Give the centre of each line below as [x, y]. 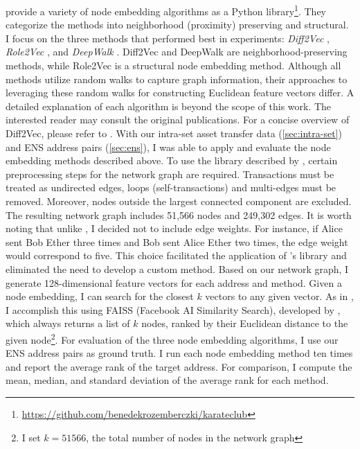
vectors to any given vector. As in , [279, 296]
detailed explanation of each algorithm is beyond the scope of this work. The [169, 106]
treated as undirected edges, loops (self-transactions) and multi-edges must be [171, 187]
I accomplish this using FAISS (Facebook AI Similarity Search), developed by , [173, 309]
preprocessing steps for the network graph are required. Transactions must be [170, 174]
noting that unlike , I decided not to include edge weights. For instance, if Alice [174, 228]
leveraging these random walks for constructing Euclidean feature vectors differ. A [180, 93]
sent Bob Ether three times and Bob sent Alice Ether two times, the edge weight [177, 241]
